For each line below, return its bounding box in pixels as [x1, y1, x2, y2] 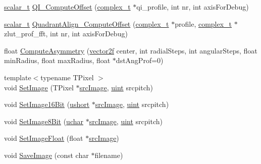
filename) [94, 149, 123, 160]
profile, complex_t [175, 18, 232, 29]
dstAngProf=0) [116, 55, 164, 66]
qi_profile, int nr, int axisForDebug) [136, 2, 249, 12]
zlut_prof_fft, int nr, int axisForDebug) [4, 28, 128, 39]
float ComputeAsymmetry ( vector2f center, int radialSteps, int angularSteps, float [4, 45, 257, 56]
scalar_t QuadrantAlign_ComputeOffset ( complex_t [4, 18, 169, 29]
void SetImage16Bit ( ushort [4, 99, 90, 110]
